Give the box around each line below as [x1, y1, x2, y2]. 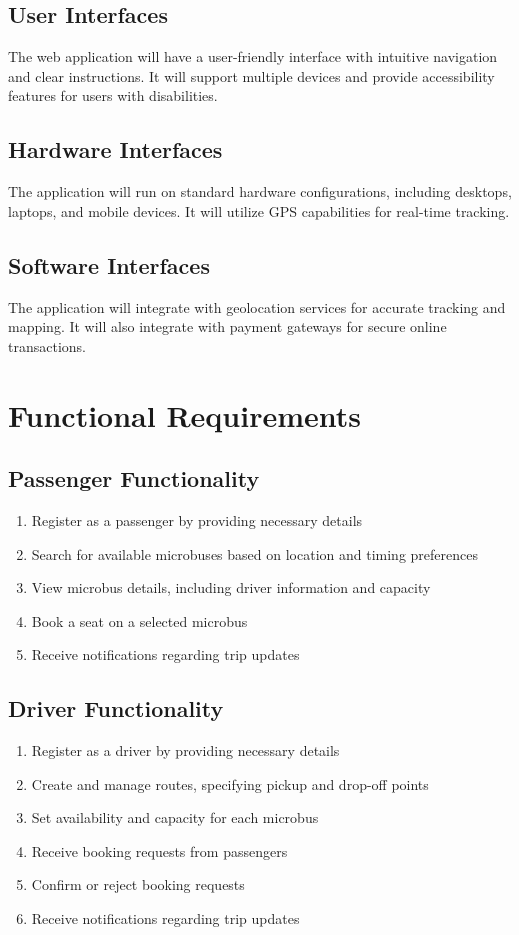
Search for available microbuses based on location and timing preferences [31, 543, 478, 564]
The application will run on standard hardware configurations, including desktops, [8, 181, 512, 202]
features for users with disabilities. [8, 85, 218, 106]
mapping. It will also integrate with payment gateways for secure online [8, 316, 447, 337]
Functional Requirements [8, 394, 361, 435]
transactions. [8, 335, 86, 356]
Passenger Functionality [8, 463, 260, 494]
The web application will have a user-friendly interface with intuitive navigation [8, 46, 498, 67]
